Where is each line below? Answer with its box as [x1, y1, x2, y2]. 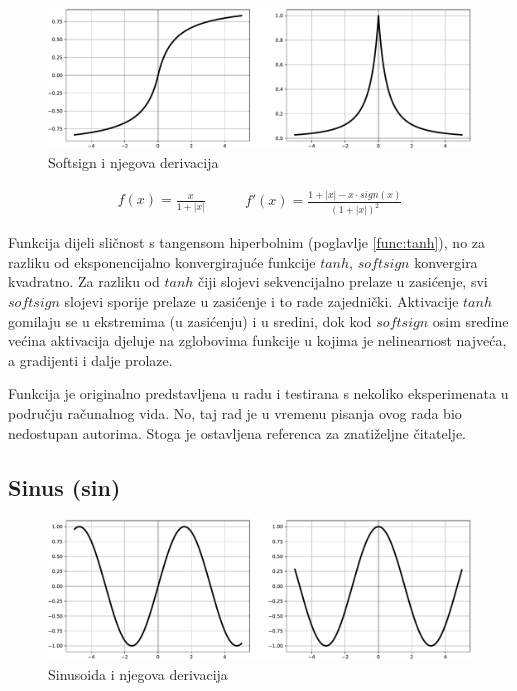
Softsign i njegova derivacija [48, 152, 219, 173]
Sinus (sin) [8, 471, 121, 502]
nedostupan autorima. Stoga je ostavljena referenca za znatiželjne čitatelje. [8, 422, 466, 443]
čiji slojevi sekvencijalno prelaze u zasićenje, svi [198, 271, 488, 292]
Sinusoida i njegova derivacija [48, 663, 228, 684]
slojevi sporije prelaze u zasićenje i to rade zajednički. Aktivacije [64, 291, 459, 312]
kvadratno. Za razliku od [8, 271, 160, 292]
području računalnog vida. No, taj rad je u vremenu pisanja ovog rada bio [8, 403, 462, 423]
